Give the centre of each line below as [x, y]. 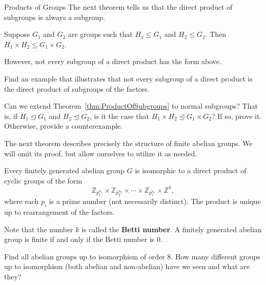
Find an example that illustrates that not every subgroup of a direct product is [128, 78]
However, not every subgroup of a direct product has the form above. [113, 61]
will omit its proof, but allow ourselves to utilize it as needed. [101, 153]
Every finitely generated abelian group [64, 170]
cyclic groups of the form [43, 180]
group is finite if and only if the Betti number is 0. [83, 239]
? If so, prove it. [237, 116]
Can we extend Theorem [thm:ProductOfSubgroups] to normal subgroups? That [131, 106]
